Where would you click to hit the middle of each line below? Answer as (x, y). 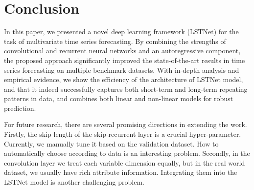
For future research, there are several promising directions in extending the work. (126, 124)
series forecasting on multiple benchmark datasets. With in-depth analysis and (122, 70)
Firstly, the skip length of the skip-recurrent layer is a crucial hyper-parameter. (123, 134)
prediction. (20, 108)
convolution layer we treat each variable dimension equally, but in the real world (125, 162)
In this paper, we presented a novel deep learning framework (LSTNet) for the (121, 32)
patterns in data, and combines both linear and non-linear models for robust (119, 98)
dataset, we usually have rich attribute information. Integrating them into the (121, 172)
